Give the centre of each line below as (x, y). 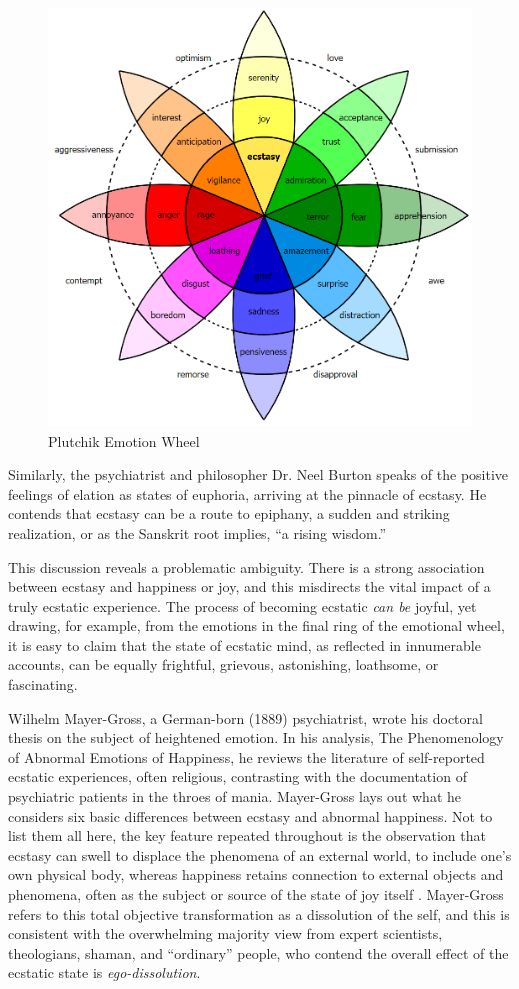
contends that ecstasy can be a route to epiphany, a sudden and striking (229, 513)
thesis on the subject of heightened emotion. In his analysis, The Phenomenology (256, 737)
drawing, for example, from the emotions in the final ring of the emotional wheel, (256, 625)
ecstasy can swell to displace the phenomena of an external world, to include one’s (260, 854)
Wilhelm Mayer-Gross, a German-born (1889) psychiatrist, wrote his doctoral (245, 717)
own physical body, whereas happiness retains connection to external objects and (256, 874)
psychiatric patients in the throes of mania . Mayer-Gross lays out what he (234, 796)
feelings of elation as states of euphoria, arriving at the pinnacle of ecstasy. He (247, 493)
